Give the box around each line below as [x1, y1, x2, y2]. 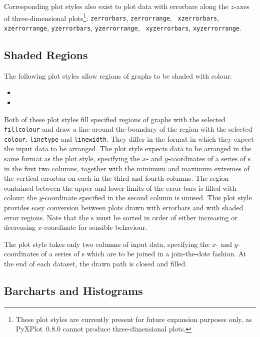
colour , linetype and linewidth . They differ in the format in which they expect [4, 133, 254, 144]
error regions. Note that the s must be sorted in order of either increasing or [4, 212, 237, 222]
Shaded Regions [4, 47, 88, 62]
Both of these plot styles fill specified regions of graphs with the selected [4, 114, 225, 124]
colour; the [4, 192, 37, 203]
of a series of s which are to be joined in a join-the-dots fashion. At [41, 248, 246, 259]
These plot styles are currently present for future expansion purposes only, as [15, 313, 252, 324]
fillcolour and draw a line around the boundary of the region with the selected [4, 124, 252, 134]
